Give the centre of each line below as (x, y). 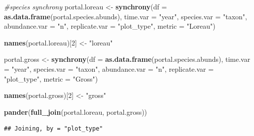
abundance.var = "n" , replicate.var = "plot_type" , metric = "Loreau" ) (110, 26)
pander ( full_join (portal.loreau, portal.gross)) (76, 112)
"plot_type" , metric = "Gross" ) (51, 78)
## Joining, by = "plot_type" (54, 129)
